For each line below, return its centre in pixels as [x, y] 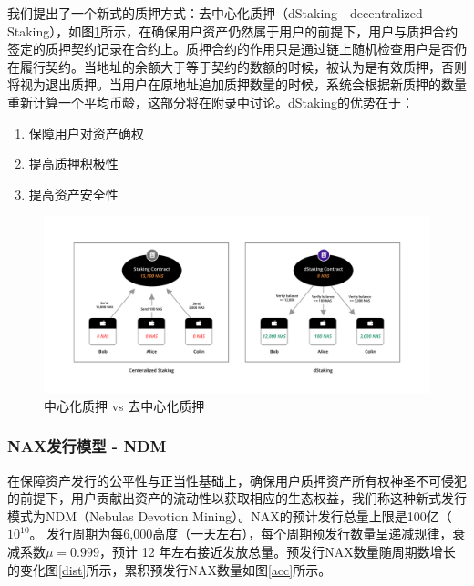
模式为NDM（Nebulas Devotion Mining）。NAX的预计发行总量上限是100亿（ [230, 515]
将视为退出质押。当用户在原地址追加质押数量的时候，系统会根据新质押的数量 [237, 84]
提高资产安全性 [73, 194]
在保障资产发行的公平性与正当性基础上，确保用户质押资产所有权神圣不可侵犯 [237, 480]
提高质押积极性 [73, 164]
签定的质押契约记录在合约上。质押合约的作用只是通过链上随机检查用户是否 [231, 49]
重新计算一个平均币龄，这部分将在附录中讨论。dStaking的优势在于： [211, 102]
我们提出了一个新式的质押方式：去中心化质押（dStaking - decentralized [215, 13]
